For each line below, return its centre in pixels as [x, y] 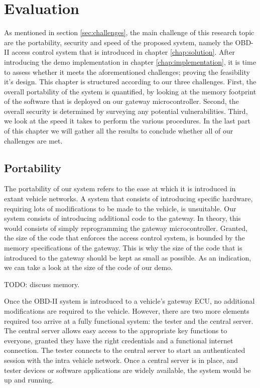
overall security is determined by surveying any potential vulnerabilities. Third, [126, 111]
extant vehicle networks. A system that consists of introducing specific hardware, [128, 199]
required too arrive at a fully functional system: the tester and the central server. [129, 320]
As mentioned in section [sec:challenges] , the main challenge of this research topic [129, 32]
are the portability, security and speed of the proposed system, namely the [118, 42]
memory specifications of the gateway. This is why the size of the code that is [123, 248]
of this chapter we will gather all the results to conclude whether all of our [119, 131]
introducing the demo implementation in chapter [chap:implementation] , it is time [130, 61]
